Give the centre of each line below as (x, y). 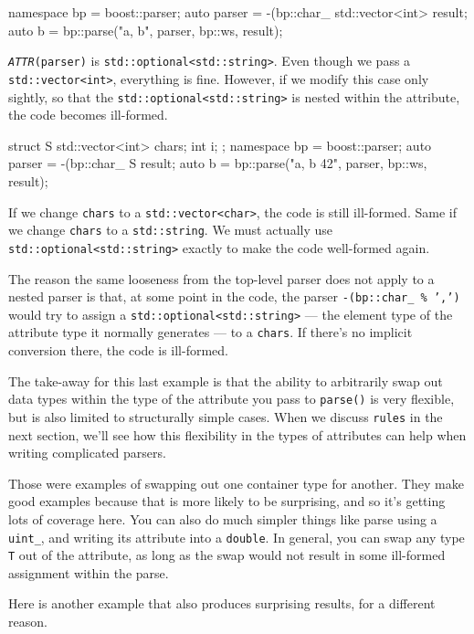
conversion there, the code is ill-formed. (118, 350)
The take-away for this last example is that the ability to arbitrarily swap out (226, 380)
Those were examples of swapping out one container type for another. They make (236, 483)
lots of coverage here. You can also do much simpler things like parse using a (223, 518)
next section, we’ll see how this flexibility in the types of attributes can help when (237, 434)
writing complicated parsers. (87, 453)
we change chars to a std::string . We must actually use (170, 230)
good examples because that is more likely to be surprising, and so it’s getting (227, 501)
